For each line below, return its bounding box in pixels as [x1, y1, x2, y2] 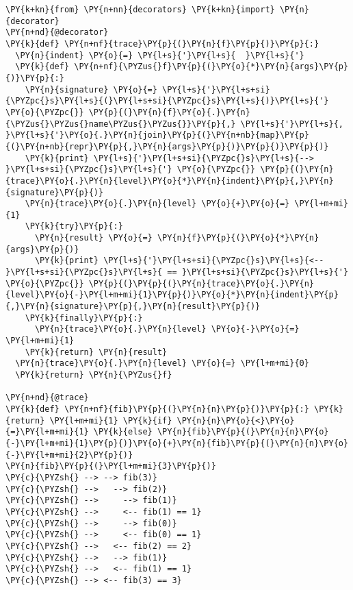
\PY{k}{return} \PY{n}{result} [25, 347, 168, 357]
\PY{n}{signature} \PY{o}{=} [25, 84, 157, 95]
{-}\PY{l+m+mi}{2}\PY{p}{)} [5, 450, 133, 460]
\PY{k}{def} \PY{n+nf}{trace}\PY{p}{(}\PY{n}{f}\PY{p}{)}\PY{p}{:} [5, 38, 319, 49]
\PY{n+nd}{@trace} [5, 393, 89, 403]
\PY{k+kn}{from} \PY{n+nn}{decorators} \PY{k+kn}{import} [5, 5, 275, 14]
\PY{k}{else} [93, 427, 153, 437]
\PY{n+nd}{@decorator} [5, 27, 109, 38]
